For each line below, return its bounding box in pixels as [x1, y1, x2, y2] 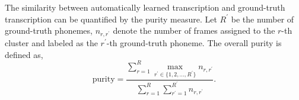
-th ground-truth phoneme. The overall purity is [106, 37, 282, 49]
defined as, [5, 48, 43, 60]
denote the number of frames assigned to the [113, 24, 275, 37]
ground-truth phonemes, [5, 24, 93, 37]
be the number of [231, 12, 294, 25]
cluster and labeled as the [5, 37, 98, 49]
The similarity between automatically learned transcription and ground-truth [5, 1, 285, 13]
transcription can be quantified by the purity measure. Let [5, 12, 217, 25]
